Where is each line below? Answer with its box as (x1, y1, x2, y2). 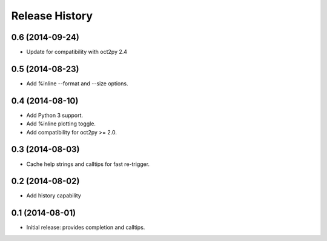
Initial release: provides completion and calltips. (26, 224, 145, 231)
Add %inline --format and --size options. (26, 79, 128, 87)
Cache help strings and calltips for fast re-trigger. (26, 160, 150, 168)
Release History (11, 9, 93, 22)
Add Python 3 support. (26, 111, 84, 119)
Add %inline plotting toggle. (26, 120, 96, 127)
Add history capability (26, 192, 81, 199)
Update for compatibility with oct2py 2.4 (26, 48, 127, 56)
